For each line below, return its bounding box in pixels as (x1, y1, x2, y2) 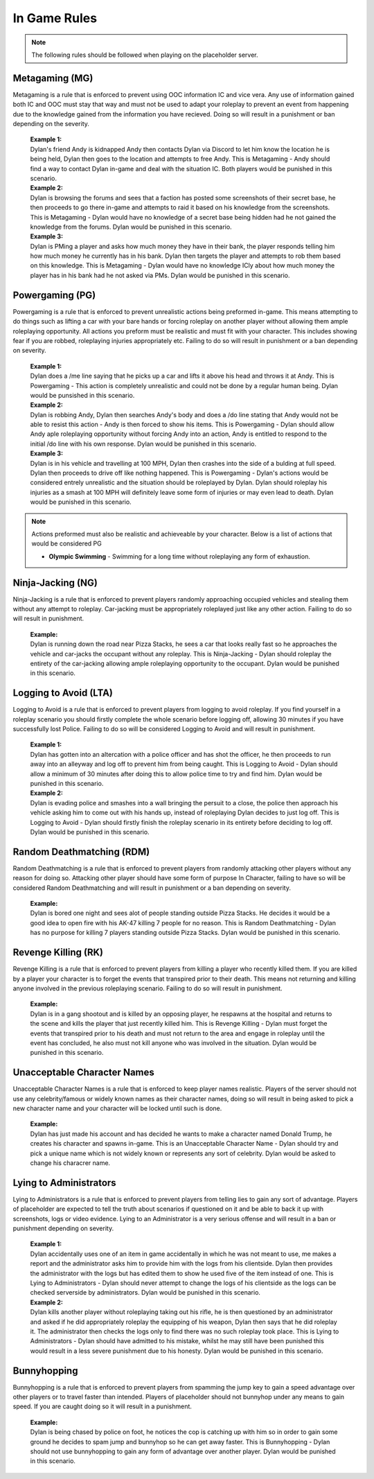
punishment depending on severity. (12, 1224, 114, 1232)
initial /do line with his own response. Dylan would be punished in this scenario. (30, 439, 256, 448)
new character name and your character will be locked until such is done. (12, 1104, 222, 1112)
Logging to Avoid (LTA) (12, 687, 114, 699)
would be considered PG (31, 539, 102, 548)
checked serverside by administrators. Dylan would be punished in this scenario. (30, 1288, 261, 1297)
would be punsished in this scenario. (30, 391, 135, 399)
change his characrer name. (30, 1158, 111, 1167)
